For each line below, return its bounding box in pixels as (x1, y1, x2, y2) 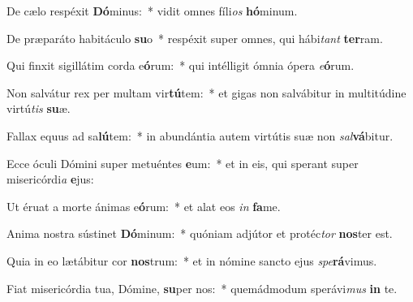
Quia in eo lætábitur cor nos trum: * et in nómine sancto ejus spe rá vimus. (6, 252, 377, 269)
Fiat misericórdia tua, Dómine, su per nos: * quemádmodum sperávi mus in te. (6, 279, 398, 296)
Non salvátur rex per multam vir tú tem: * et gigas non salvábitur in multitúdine (6, 84, 407, 101)
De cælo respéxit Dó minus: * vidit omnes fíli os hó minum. (6, 2, 298, 19)
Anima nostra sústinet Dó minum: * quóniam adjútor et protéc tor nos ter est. (6, 225, 393, 242)
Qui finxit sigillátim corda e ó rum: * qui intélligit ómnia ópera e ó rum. (6, 57, 355, 74)
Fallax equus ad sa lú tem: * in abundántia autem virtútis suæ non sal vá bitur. (6, 127, 394, 144)
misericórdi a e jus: (6, 170, 94, 188)
